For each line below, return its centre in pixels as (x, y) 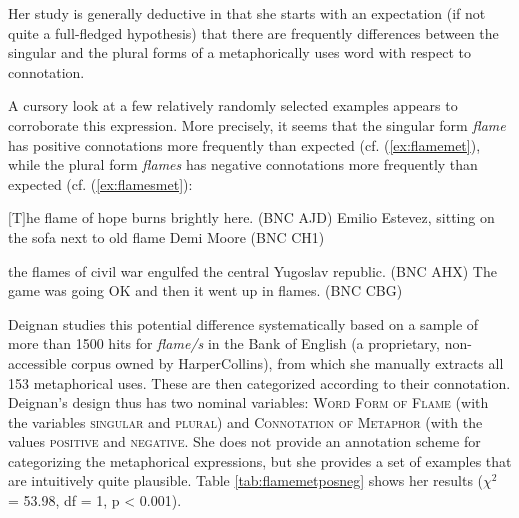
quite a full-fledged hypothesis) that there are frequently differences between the (253, 32)
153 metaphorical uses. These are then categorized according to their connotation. (259, 382)
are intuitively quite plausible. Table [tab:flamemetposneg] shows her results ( (246, 480)
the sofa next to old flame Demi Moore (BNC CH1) (166, 236)
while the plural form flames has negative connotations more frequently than (243, 164)
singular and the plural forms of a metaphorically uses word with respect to (240, 52)
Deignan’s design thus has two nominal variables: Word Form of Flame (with (248, 402)
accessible (37, 362)
